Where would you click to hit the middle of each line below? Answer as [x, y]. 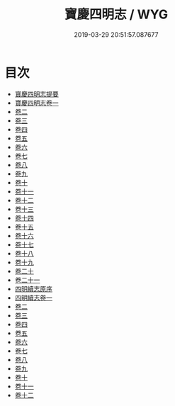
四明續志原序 [33, 288]
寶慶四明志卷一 [36, 103]
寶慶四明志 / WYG [116, 15]
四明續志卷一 [33, 298]
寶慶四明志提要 [36, 94]
